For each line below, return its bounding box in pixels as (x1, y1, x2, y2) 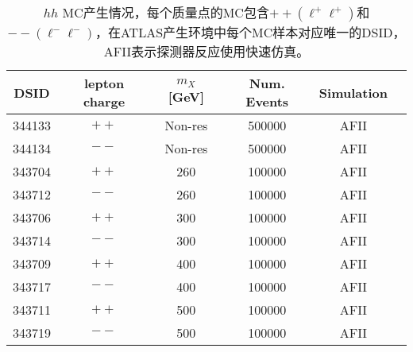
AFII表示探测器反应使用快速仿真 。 (103, 42, 310, 60)
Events (245, 92, 289, 110)
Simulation (318, 83, 388, 102)
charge (83, 92, 125, 110)
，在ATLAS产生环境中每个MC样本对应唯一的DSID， (95, 23, 406, 41)
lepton (83, 74, 125, 92)
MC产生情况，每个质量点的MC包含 (62, 3, 269, 21)
